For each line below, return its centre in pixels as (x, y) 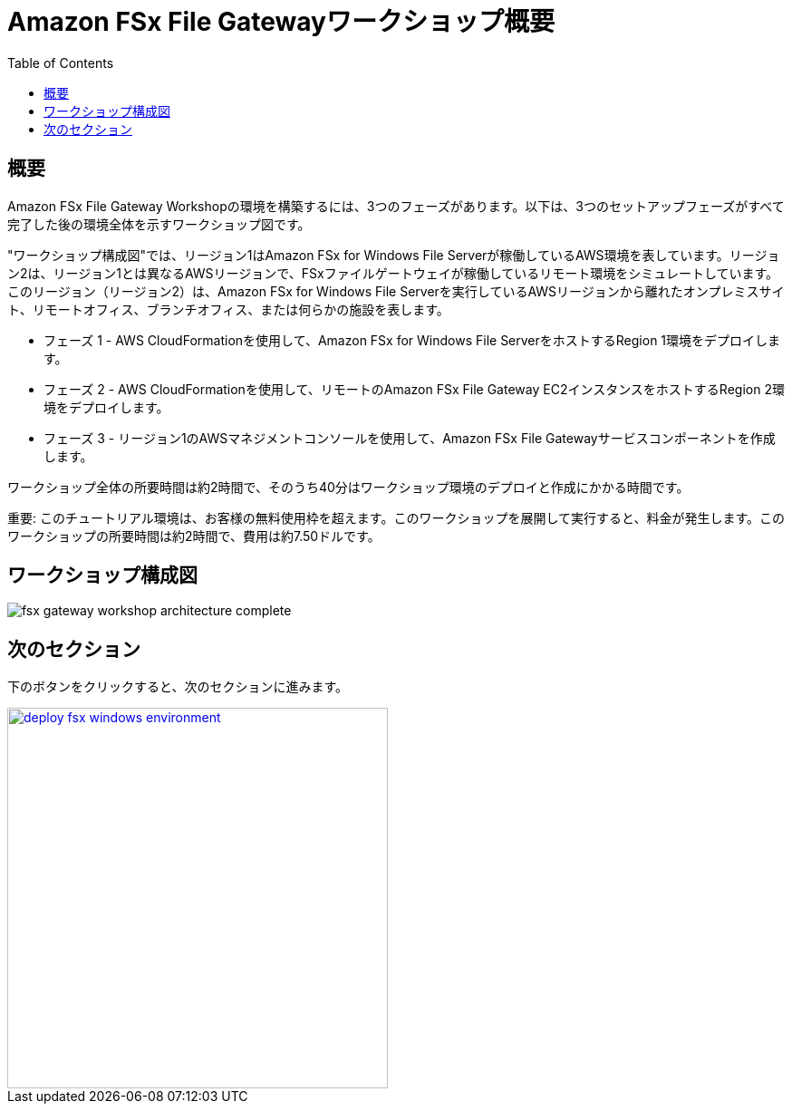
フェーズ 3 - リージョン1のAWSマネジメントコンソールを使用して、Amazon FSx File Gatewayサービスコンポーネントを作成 (410, 438)
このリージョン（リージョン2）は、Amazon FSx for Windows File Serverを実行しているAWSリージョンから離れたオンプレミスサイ (396, 291)
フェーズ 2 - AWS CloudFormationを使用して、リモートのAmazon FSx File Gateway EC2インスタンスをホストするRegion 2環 (414, 389)
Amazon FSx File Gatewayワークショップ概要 (281, 22)
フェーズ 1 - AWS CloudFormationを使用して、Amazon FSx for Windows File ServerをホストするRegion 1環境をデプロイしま (412, 340)
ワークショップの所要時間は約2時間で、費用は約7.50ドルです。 (194, 536)
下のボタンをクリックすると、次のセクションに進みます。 (178, 687)
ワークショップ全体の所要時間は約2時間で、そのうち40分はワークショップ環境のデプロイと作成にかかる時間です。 (348, 487)
